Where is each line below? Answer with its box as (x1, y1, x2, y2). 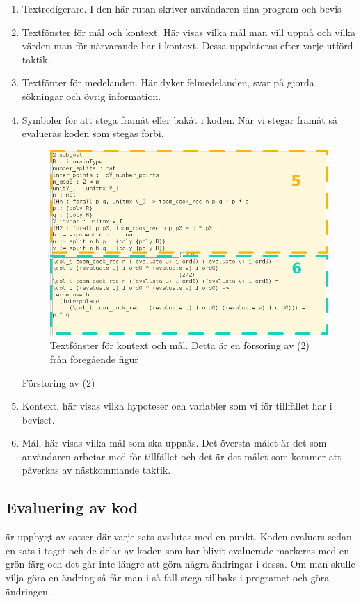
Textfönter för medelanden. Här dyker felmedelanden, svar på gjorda (22, 75, 314, 90)
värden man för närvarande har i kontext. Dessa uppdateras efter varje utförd (22, 38, 353, 53)
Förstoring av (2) (22, 375, 95, 389)
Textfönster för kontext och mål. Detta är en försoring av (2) (49, 338, 310, 353)
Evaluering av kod (6, 497, 138, 518)
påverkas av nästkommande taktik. (22, 463, 171, 477)
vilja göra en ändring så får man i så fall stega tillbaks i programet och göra (6, 570, 330, 585)
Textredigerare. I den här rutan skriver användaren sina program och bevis (22, 1, 342, 15)
